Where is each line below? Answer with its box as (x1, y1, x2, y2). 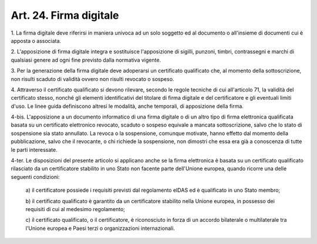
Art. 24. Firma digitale (11, 9, 120, 22)
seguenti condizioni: (11, 173, 60, 180)
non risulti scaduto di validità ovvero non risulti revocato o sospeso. (11, 75, 174, 82)
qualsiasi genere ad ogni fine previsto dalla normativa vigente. (11, 56, 161, 63)
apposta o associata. (11, 37, 62, 44)
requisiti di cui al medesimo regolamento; (25, 205, 126, 212)
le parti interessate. (11, 146, 58, 153)
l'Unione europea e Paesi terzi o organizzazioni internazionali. (25, 225, 176, 232)
